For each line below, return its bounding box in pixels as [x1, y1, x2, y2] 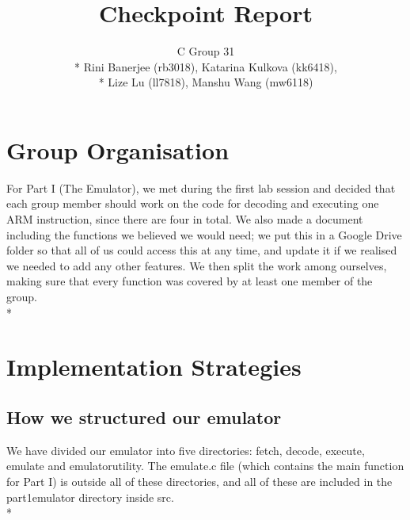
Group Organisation [6, 133, 230, 166]
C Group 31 [177, 43, 235, 59]
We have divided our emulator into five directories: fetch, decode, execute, [6, 442, 365, 458]
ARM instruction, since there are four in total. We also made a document [6, 211, 363, 227]
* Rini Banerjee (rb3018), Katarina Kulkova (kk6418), [74, 58, 337, 75]
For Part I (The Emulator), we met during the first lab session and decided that [6, 179, 396, 196]
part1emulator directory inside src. [6, 488, 174, 505]
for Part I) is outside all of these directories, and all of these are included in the [6, 472, 393, 489]
